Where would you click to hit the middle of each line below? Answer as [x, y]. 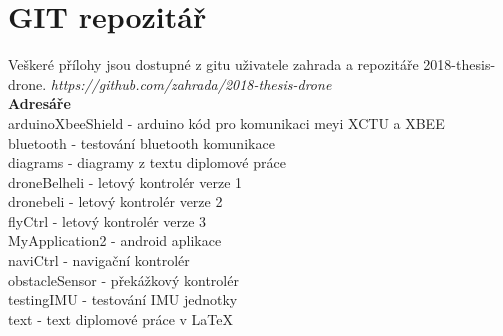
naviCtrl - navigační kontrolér [99, 260]
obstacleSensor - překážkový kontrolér [123, 279]
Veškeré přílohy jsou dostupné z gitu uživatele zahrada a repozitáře [213, 64]
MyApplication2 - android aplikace [115, 240]
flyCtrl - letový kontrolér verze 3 [107, 220]
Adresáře [39, 103]
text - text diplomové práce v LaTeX [120, 318]
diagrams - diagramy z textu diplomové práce [147, 162]
